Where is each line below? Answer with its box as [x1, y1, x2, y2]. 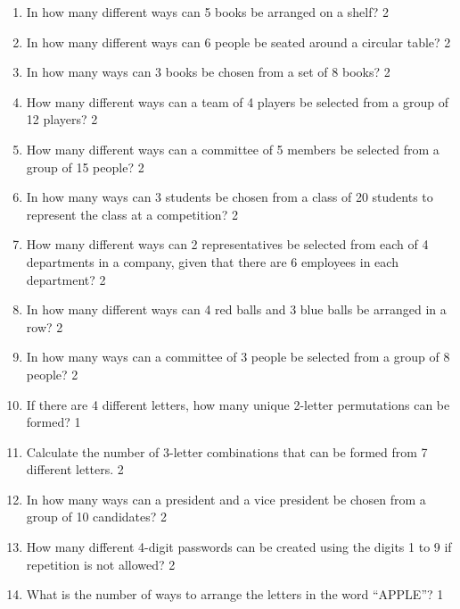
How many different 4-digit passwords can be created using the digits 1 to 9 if [26, 538, 452, 556]
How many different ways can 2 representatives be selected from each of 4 [26, 235, 429, 254]
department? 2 [26, 270, 106, 288]
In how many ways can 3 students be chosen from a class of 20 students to [26, 188, 433, 206]
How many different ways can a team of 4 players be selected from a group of [26, 92, 448, 111]
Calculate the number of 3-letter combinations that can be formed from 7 [26, 442, 428, 461]
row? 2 [26, 317, 63, 336]
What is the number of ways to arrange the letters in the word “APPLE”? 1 [26, 585, 444, 604]
